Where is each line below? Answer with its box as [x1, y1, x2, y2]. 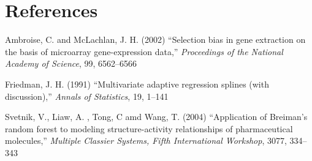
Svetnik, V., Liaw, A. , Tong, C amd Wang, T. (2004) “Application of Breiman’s [5, 110, 308, 123]
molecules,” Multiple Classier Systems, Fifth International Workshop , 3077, [5, 134, 287, 147]
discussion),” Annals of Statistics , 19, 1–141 [5, 89, 169, 102]
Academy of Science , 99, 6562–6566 [5, 57, 137, 70]
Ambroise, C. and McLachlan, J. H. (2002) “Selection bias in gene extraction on [5, 33, 306, 46]
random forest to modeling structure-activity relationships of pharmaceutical [5, 122, 293, 135]
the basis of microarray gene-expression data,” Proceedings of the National [5, 45, 283, 58]
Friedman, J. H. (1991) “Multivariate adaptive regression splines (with [5, 77, 269, 90]
